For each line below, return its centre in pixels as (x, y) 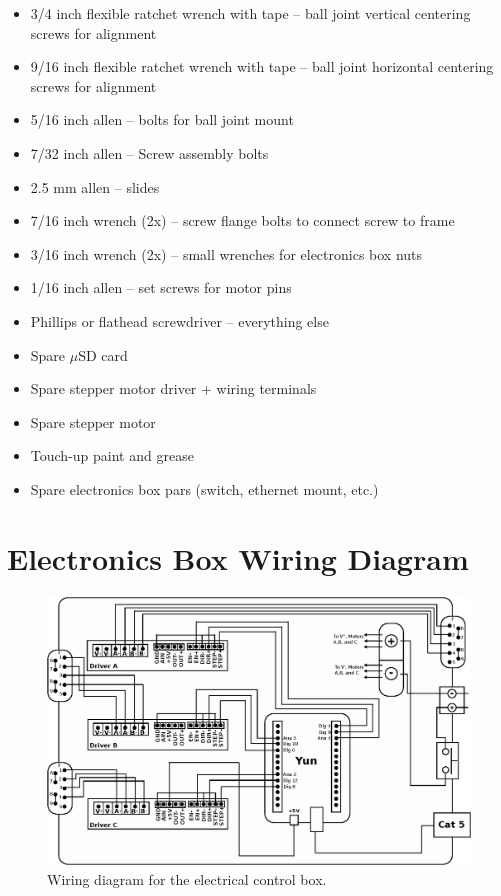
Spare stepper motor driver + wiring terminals (173, 388)
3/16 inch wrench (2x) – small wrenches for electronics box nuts (226, 253)
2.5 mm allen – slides (95, 186)
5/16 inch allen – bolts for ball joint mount (162, 119)
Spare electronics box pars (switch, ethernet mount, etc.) (204, 488)
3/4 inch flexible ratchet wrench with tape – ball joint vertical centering (250, 13)
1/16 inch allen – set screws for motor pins (161, 287)
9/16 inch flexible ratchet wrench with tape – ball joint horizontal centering (262, 66)
